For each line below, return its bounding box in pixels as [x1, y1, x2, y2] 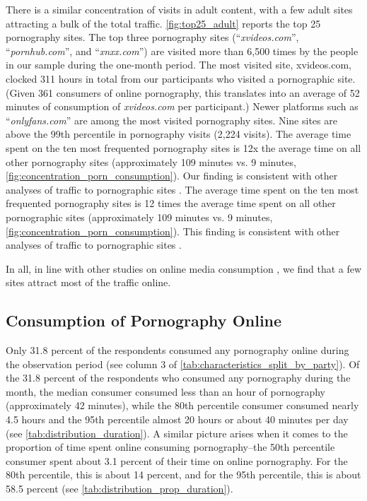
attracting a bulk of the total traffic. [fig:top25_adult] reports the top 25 [6, 16, 321, 30]
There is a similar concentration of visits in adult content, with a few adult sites [6, 2, 353, 16]
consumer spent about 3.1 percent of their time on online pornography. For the [6, 453, 348, 468]
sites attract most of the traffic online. [6, 275, 171, 290]
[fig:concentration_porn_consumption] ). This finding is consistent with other [6, 223, 340, 238]
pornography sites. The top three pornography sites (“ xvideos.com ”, [6, 30, 299, 45]
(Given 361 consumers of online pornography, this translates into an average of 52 [6, 85, 360, 100]
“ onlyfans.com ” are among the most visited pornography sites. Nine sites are [6, 112, 337, 127]
